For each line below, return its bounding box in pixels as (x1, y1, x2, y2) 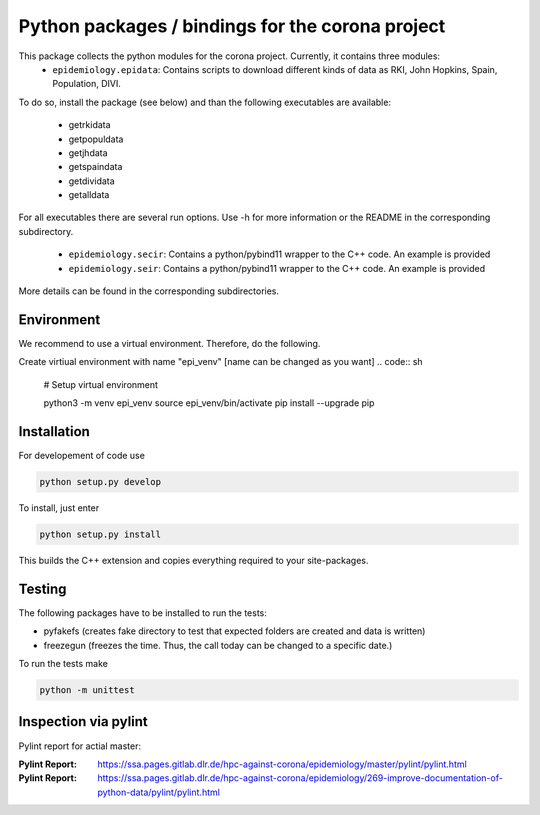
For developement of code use (18, 450, 145, 461)
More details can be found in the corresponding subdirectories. (18, 285, 280, 297)
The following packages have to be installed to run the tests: (18, 606, 267, 619)
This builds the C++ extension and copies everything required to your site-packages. (18, 554, 369, 566)
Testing (18, 580, 67, 597)
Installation (18, 423, 90, 440)
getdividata (68, 175, 115, 187)
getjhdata (68, 146, 109, 159)
